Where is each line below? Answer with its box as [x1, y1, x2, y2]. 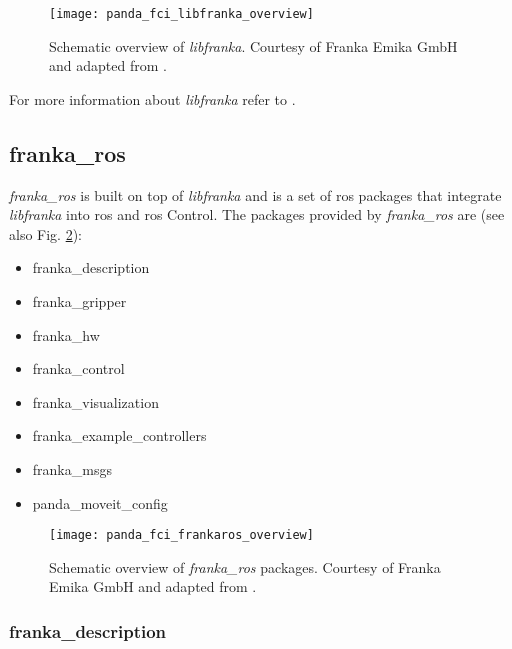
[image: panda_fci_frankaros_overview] [49, 528, 314, 543]
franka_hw [32, 324, 100, 345]
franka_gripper [32, 291, 127, 312]
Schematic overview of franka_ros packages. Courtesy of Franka [49, 556, 441, 577]
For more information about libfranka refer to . [9, 88, 296, 109]
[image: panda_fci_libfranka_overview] [49, 7, 314, 21]
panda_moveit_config [32, 492, 168, 513]
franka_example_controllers [32, 425, 207, 446]
